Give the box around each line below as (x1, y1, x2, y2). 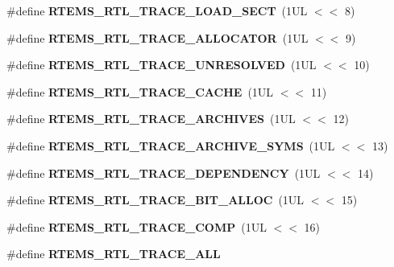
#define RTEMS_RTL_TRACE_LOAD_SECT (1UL (6, 2, 308, 18)
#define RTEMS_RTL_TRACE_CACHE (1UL (6, 83, 274, 100)
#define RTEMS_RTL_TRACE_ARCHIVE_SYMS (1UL (6, 137, 335, 154)
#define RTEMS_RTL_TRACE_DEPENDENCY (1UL (6, 164, 321, 181)
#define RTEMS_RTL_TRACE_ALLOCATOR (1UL (6, 29, 309, 46)
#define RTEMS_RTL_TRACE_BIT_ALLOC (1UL (6, 191, 305, 208)
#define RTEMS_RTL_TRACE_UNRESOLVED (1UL (6, 56, 317, 73)
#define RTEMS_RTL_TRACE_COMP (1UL (6, 218, 267, 235)
